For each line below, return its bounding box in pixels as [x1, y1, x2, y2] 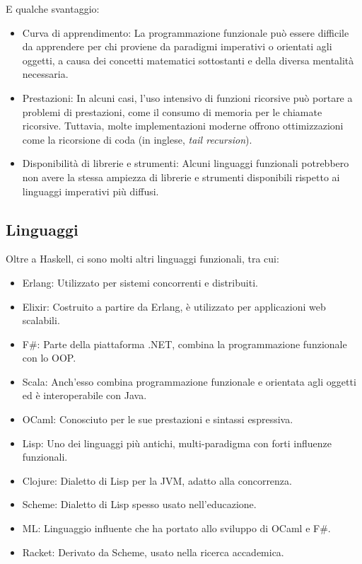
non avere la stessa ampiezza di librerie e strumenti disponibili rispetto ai [22, 169, 340, 184]
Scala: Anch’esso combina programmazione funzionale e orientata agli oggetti [22, 374, 356, 389]
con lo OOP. [22, 350, 76, 365]
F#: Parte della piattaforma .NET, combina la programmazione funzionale [22, 336, 347, 351]
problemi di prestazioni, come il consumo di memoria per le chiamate [22, 104, 322, 119]
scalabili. [22, 313, 60, 328]
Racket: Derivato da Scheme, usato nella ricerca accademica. [22, 544, 284, 559]
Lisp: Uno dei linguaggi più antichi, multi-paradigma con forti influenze [22, 435, 332, 450]
